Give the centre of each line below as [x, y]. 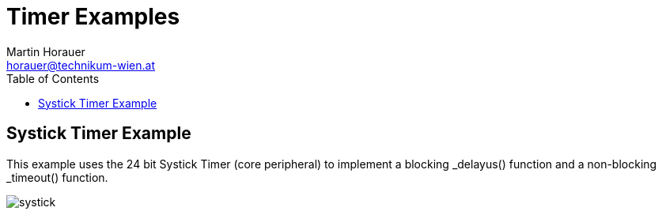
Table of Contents [53, 78]
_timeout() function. [57, 177]
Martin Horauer [46, 51]
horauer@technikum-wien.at [81, 65]
